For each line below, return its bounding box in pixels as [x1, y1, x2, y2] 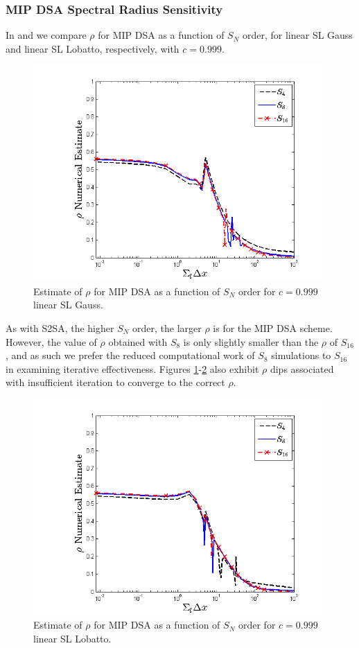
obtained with [108, 334, 168, 349]
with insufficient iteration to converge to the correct [6, 375, 225, 389]
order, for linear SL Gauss [242, 28, 353, 42]
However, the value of [6, 334, 97, 349]
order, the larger [132, 320, 202, 335]
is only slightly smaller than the [183, 334, 319, 349]
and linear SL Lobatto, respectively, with [6, 41, 179, 55]
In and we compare [6, 28, 87, 42]
